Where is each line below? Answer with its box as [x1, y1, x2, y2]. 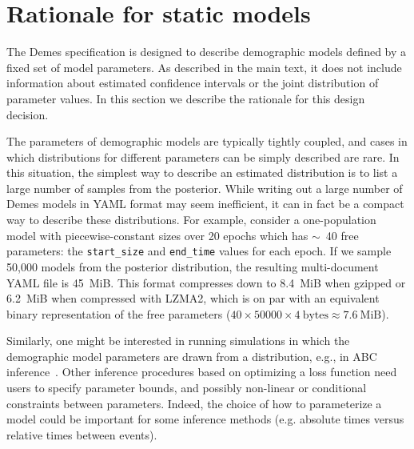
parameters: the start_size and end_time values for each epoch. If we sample [6, 243, 392, 259]
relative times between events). [6, 426, 157, 443]
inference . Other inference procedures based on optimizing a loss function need [6, 363, 397, 380]
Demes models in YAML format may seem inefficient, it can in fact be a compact [6, 195, 404, 212]
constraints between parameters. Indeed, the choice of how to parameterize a [6, 395, 382, 411]
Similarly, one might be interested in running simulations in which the [6, 332, 350, 349]
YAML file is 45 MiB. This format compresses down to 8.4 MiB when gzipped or [6, 274, 406, 291]
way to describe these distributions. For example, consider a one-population [6, 211, 376, 228]
